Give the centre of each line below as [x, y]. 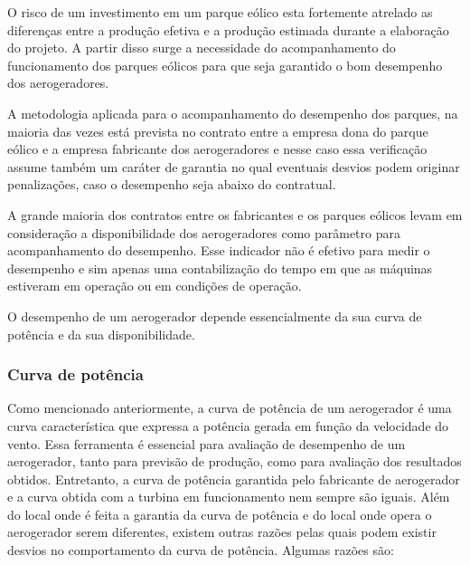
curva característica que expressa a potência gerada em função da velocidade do [228, 425]
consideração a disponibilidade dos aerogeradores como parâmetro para [204, 232]
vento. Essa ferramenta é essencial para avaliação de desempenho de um [207, 443]
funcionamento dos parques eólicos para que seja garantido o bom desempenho [225, 65]
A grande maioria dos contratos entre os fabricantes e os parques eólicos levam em [235, 214]
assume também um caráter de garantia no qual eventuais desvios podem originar [234, 166]
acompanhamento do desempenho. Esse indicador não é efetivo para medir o [219, 250]
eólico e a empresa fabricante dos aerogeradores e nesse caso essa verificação [217, 149]
